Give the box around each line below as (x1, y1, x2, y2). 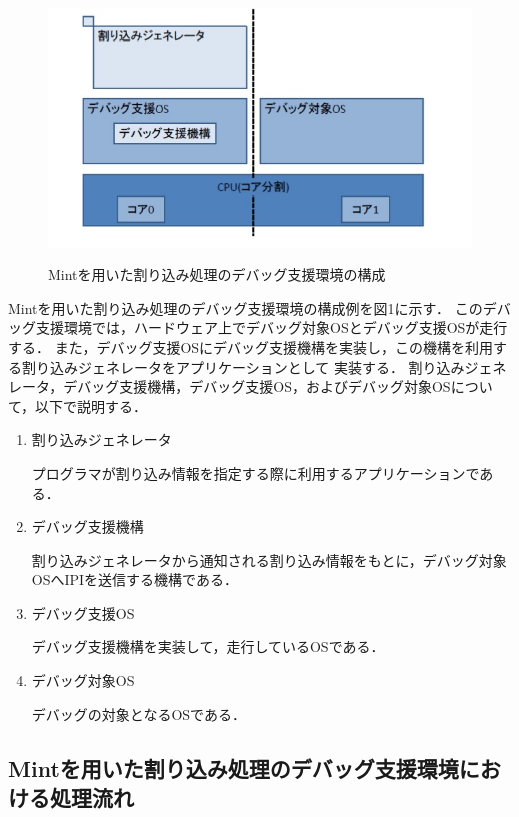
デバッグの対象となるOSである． (31, 703, 246, 724)
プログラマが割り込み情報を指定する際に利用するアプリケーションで (31, 462, 480, 483)
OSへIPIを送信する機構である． (31, 569, 238, 590)
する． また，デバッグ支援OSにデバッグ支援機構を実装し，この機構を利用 (8, 336, 494, 357)
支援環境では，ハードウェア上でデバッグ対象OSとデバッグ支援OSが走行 (35, 317, 508, 338)
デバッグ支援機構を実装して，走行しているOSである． (31, 636, 385, 657)
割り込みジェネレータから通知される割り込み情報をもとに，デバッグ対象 (31, 549, 507, 570)
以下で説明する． (35, 395, 148, 416)
